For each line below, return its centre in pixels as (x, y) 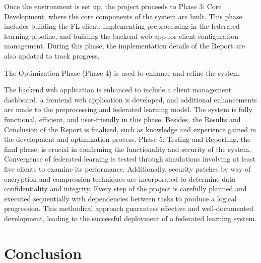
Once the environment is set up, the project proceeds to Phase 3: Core (113, 6)
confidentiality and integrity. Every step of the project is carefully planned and (125, 189)
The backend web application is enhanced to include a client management (118, 90)
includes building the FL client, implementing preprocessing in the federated (122, 26)
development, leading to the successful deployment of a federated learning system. (130, 218)
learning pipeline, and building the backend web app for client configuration (121, 36)
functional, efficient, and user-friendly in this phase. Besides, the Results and (122, 119)
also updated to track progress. (52, 55)
